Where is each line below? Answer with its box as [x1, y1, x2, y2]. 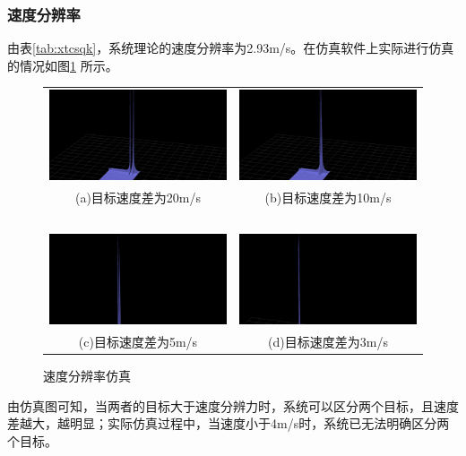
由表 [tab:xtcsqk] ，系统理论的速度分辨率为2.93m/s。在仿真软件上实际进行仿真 [7, 39, 454, 57]
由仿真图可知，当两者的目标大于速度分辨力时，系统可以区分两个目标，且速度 [7, 396, 459, 415]
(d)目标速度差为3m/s [268, 332, 388, 351]
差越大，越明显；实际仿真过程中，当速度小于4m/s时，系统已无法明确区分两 [7, 414, 450, 433]
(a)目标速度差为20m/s [74, 188, 202, 207]
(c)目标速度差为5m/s [78, 332, 198, 351]
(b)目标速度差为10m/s [264, 188, 392, 207]
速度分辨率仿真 [43, 366, 131, 385]
